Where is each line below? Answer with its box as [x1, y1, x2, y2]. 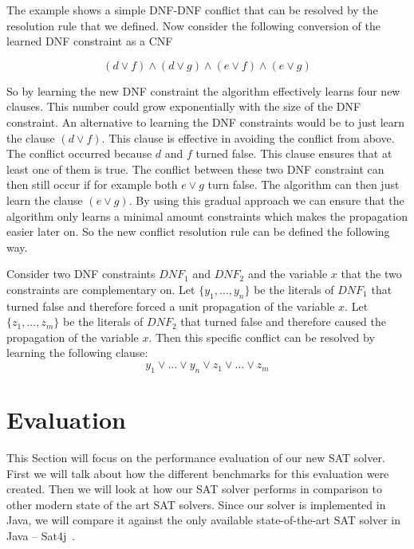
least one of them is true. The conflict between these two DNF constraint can [6, 160, 384, 177]
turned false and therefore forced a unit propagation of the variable [6, 297, 335, 314]
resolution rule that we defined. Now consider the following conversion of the [6, 17, 380, 33]
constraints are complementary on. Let [6, 280, 195, 297]
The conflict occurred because [6, 145, 152, 162]
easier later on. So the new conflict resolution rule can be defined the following [6, 223, 390, 240]
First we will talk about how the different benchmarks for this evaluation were [6, 465, 389, 481]
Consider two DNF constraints [6, 265, 156, 282]
